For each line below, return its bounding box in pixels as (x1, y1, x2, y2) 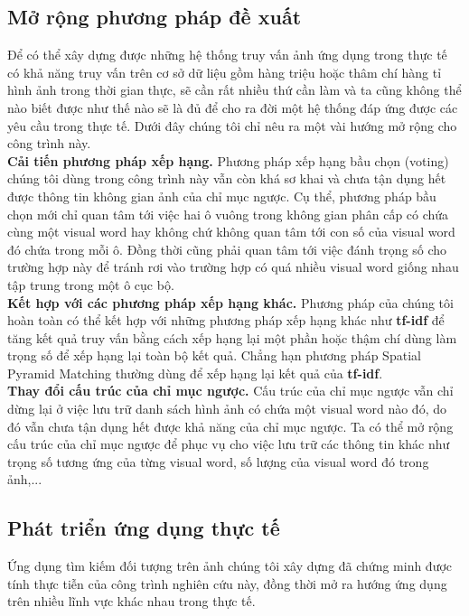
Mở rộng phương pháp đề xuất (7, 3, 302, 31)
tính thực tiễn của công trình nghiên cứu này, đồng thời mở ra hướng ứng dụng (7, 574, 447, 593)
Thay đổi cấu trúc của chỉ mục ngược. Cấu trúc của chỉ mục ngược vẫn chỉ (7, 381, 454, 400)
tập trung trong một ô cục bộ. (7, 275, 174, 294)
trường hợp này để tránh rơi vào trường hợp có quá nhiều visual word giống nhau (7, 257, 459, 276)
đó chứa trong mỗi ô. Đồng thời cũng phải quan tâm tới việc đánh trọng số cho (7, 239, 447, 258)
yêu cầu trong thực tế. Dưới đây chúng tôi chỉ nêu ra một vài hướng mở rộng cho (7, 116, 457, 135)
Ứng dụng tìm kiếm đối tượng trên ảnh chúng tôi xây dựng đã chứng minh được (7, 556, 453, 575)
